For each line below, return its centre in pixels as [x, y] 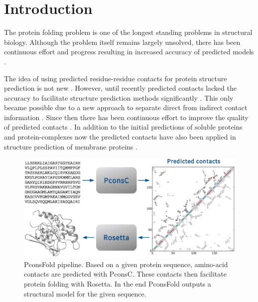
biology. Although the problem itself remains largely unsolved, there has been [122, 42]
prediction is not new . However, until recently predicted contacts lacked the [120, 88]
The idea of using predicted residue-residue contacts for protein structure [116, 78]
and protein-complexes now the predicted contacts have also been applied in [120, 137]
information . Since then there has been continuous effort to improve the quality [126, 117]
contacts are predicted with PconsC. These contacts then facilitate [125, 274]
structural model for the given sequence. [85, 293]
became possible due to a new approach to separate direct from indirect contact [126, 107]
